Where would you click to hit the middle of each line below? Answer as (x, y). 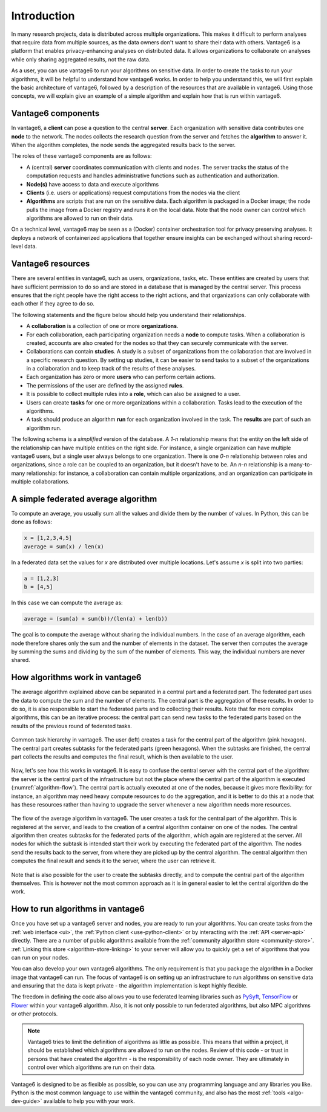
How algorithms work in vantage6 (76, 677)
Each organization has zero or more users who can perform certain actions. (121, 377)
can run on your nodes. (40, 957)
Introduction (43, 16)
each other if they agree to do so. (53, 304)
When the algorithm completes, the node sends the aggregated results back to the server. (124, 145)
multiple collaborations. (40, 482)
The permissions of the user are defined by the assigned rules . (105, 385)
